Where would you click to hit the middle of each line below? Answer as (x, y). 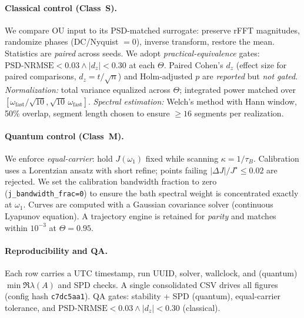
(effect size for (261, 64)
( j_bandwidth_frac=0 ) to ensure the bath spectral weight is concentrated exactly (152, 193)
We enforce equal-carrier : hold (59, 158)
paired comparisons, (41, 76)
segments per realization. (239, 113)
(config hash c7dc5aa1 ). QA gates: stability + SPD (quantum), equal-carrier (143, 296)
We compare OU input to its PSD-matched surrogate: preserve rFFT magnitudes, (152, 30)
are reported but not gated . (250, 76)
